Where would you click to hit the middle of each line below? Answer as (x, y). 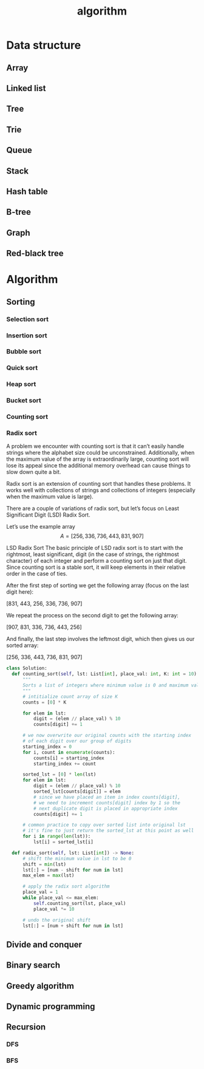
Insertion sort (27, 335)
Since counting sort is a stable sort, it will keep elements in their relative (96, 567)
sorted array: (22, 645)
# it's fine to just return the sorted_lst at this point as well (108, 831)
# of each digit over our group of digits (77, 741)
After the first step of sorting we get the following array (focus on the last (98, 585)
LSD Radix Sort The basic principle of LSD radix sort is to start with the (95, 548)
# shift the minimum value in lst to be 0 (77, 858)
